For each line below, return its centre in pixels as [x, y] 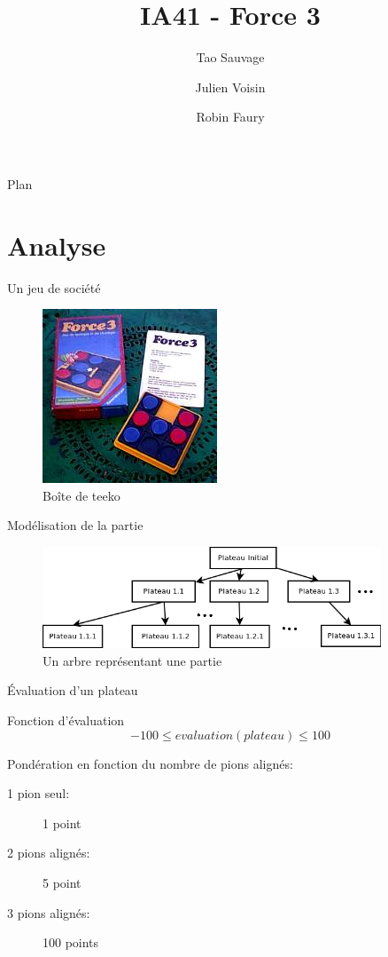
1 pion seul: [39, 793]
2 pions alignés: [49, 853]
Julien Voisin [230, 87]
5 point [62, 882]
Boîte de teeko [81, 495]
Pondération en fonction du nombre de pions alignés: [150, 763]
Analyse [57, 245]
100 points [71, 942]
